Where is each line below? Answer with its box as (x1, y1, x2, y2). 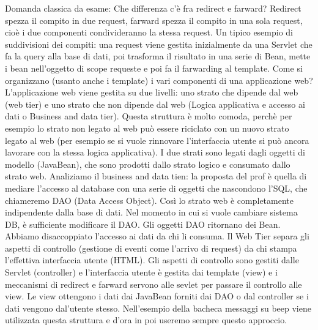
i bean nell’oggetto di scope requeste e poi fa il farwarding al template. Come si (5, 61, 303, 74)
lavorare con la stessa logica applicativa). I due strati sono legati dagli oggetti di (5, 146, 305, 159)
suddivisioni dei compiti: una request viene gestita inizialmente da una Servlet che (5, 37, 312, 50)
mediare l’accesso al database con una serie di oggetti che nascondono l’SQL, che (5, 181, 308, 194)
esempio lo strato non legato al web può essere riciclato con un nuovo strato (5, 121, 289, 134)
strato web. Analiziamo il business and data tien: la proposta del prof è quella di (5, 170, 307, 182)
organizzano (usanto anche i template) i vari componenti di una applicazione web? (5, 73, 313, 86)
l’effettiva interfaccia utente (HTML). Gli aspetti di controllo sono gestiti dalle (5, 253, 299, 266)
